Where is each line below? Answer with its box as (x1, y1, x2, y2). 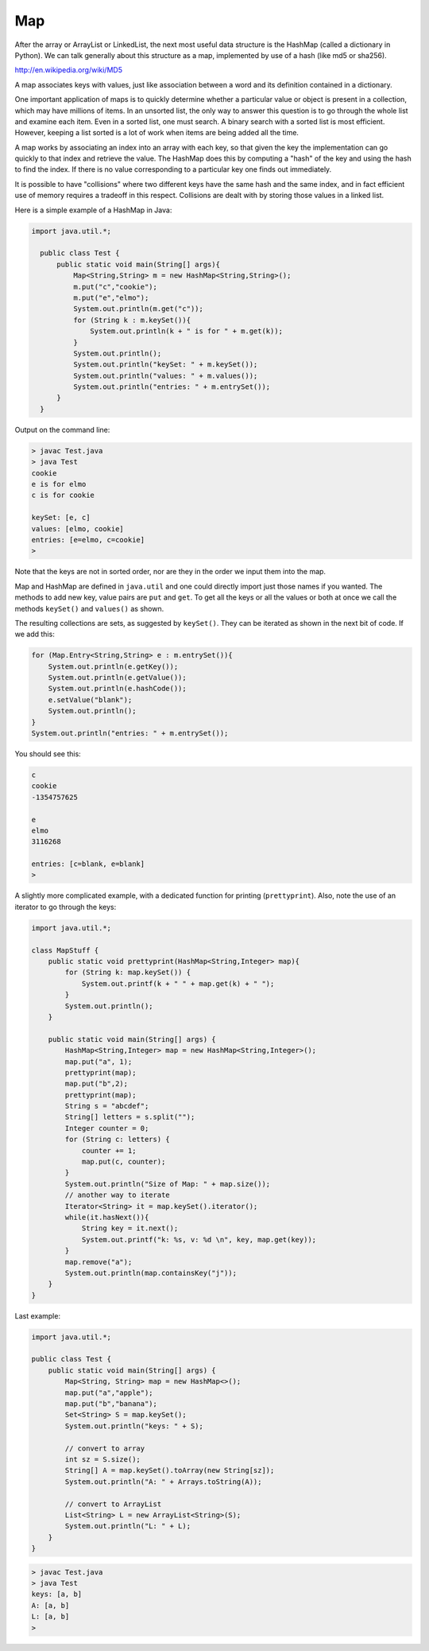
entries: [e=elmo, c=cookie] (31, 535, 145, 544)
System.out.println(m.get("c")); (72, 305, 204, 313)
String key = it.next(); (81, 1224, 179, 1233)
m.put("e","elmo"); (72, 293, 149, 302)
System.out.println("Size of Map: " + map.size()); (64, 1179, 271, 1188)
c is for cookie (31, 491, 95, 500)
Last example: (14, 1311, 61, 1320)
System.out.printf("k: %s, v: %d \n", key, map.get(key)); (81, 1235, 317, 1244)
